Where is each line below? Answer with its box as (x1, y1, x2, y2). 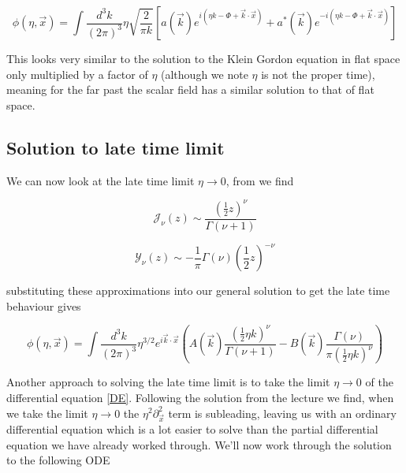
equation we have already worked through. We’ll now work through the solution (6, 436, 392, 453)
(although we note (161, 65, 248, 82)
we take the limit (6, 404, 88, 421)
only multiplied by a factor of (6, 65, 148, 82)
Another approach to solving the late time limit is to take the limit (6, 374, 330, 390)
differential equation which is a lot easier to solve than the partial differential (6, 421, 378, 438)
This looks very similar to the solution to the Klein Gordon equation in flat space (6, 50, 400, 66)
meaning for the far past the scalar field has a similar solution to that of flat (6, 81, 374, 98)
